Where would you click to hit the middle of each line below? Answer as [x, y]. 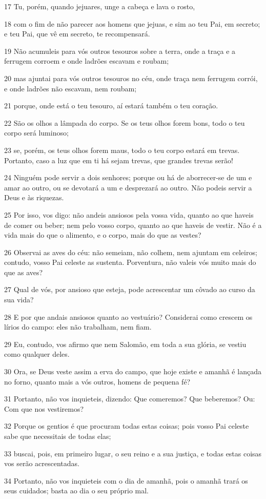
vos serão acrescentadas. [42, 463]
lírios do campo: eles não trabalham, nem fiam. [78, 327]
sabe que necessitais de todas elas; [58, 436]
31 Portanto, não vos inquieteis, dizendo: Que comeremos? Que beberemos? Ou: [130, 399]
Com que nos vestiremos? [44, 408]
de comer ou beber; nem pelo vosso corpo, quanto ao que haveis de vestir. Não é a [133, 225]
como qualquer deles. [37, 354]
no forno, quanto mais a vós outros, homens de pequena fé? [97, 381]
